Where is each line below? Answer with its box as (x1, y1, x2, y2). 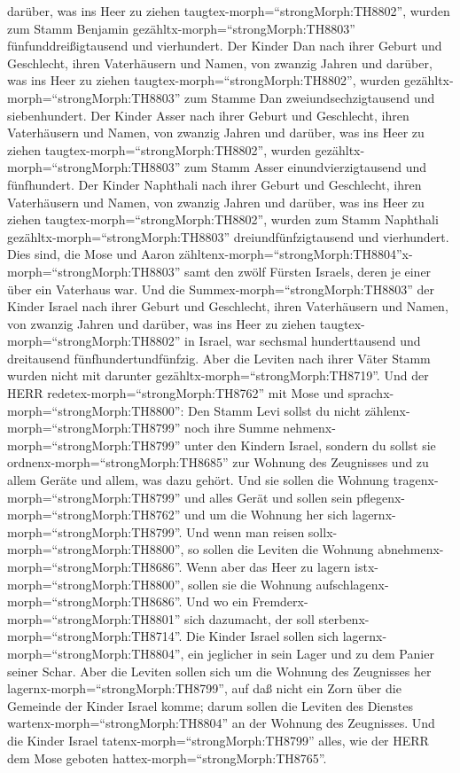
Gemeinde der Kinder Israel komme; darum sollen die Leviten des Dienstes (7, 696, 413, 714)
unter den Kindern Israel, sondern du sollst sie (184, 435, 436, 454)
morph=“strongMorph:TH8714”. (7, 627, 183, 645)
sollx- (308, 522, 338, 541)
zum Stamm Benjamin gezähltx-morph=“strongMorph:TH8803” (7, 19, 355, 37)
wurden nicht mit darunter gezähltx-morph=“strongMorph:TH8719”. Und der (7, 366, 429, 385)
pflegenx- (356, 488, 405, 506)
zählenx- (364, 401, 410, 419)
